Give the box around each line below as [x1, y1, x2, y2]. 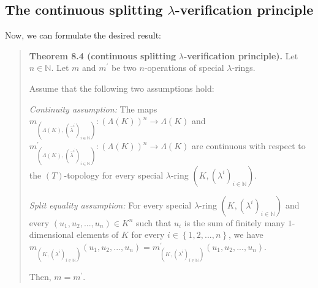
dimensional [29, 228, 74, 241]
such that [136, 216, 172, 229]
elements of [76, 228, 119, 241]
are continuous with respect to [191, 139, 306, 152]
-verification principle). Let [183, 49, 298, 62]
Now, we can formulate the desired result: [5, 29, 161, 42]
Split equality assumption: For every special [29, 198, 192, 211]
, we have [229, 228, 263, 241]
